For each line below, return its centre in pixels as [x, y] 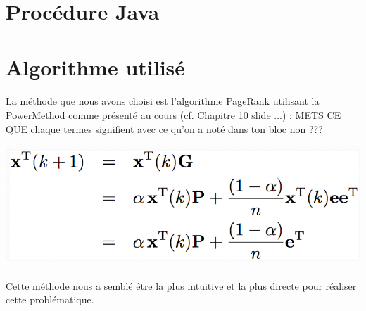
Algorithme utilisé [96, 66]
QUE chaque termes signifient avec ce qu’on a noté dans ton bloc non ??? [164, 128]
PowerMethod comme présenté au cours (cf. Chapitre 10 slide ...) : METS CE [173, 114]
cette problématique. [50, 299]
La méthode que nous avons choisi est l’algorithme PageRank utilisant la [163, 101]
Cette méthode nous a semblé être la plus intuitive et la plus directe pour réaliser [181, 285]
